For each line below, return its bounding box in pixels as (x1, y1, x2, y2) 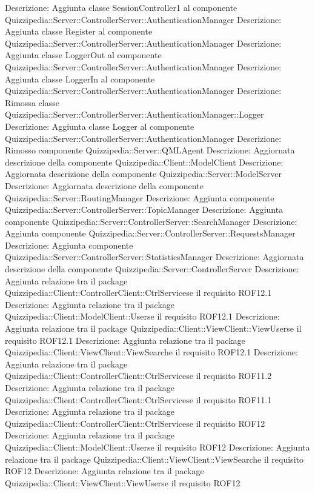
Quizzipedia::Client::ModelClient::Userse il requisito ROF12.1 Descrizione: (5, 310, 280, 323)
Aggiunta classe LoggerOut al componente (5, 49, 162, 61)
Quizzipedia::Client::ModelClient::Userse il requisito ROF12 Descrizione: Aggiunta (5, 440, 310, 453)
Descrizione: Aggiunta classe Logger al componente (5, 119, 194, 132)
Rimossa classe (5, 96, 59, 109)
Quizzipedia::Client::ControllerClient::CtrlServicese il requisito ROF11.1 (5, 393, 272, 406)
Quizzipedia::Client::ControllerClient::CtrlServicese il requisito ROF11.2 (5, 369, 272, 382)
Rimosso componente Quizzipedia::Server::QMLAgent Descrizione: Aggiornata (5, 144, 295, 156)
